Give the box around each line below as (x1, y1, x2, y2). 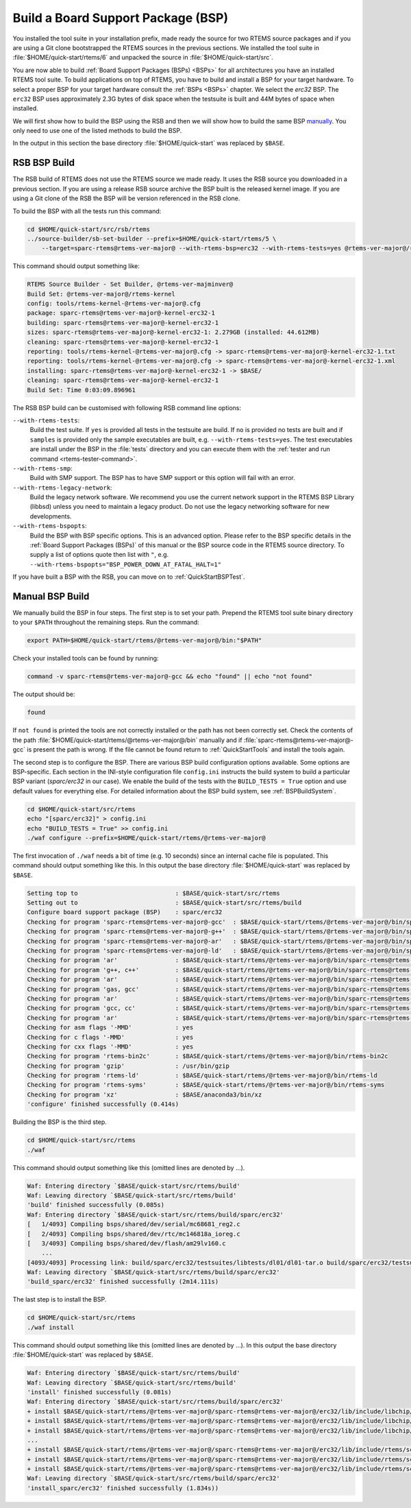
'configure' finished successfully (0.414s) (27, 1101, 179, 1108)
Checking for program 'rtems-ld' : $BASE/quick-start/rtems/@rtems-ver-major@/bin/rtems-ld (27, 1072, 378, 1079)
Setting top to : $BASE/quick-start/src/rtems (27, 889, 280, 897)
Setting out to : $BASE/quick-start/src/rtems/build (27, 899, 302, 907)
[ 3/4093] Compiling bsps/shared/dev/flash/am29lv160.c (27, 1239, 226, 1247)
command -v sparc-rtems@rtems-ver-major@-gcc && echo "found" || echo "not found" (27, 673, 313, 680)
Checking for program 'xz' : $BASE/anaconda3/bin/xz (27, 1090, 262, 1099)
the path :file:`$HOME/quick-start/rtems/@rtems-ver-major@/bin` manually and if (12, 736, 242, 744)
